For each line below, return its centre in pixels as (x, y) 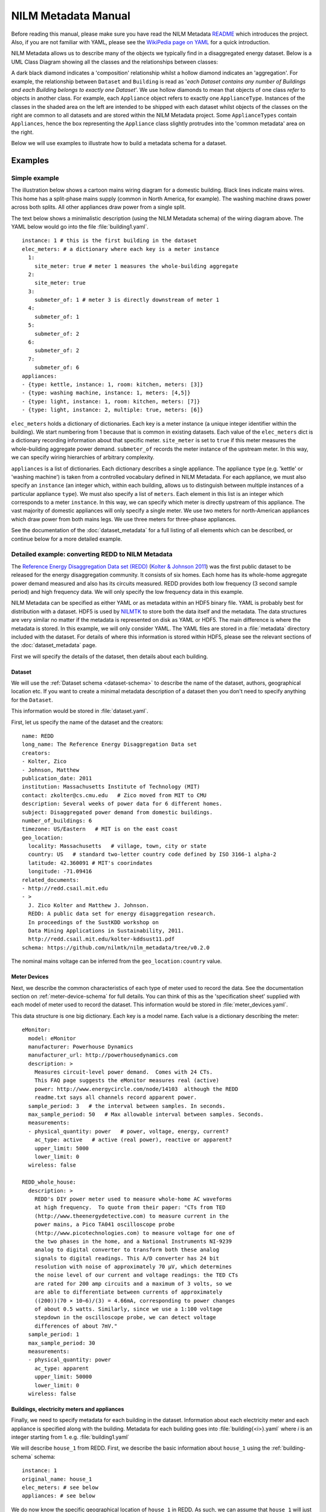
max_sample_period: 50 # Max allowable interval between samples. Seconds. (146, 1115)
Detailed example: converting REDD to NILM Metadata (92, 555)
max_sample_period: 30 (62, 1343)
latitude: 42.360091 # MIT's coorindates (90, 863)
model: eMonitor (52, 1038)
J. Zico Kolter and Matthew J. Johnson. (89, 905)
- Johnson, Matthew (51, 770)
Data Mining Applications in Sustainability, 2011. (106, 930)
